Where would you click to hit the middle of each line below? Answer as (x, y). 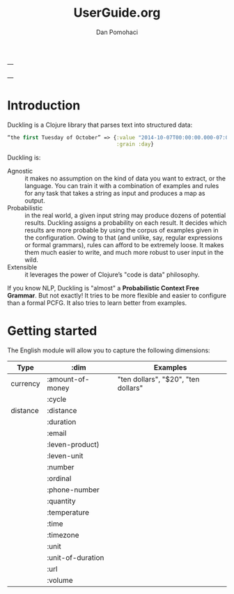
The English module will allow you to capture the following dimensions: (109, 350)
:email (57, 433)
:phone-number (73, 490)
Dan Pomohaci (117, 32)
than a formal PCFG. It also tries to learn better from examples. (97, 303)
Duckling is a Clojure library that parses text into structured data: (100, 125)
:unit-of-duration (76, 557)
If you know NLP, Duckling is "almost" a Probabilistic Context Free (103, 288)
